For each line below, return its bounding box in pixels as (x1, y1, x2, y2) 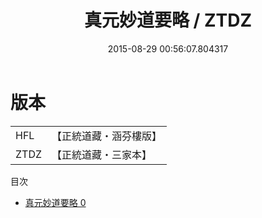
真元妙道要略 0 (24, 196, 87, 208)
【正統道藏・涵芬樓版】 (51, 129, 163, 143)
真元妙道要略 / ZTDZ (83, 9, 253, 32)
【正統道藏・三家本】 (51, 147, 153, 161)
